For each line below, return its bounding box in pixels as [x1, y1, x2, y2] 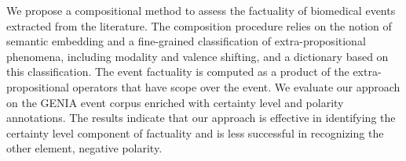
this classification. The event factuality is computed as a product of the [6, 63, 349, 80]
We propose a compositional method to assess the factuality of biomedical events [6, 2, 396, 18]
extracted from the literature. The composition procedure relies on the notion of [6, 17, 392, 34]
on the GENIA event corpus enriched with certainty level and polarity [6, 94, 344, 110]
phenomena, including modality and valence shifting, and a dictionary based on [6, 48, 389, 64]
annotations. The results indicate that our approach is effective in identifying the [6, 109, 396, 126]
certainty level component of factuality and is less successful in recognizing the [6, 124, 384, 141]
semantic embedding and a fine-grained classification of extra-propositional [6, 33, 366, 49]
